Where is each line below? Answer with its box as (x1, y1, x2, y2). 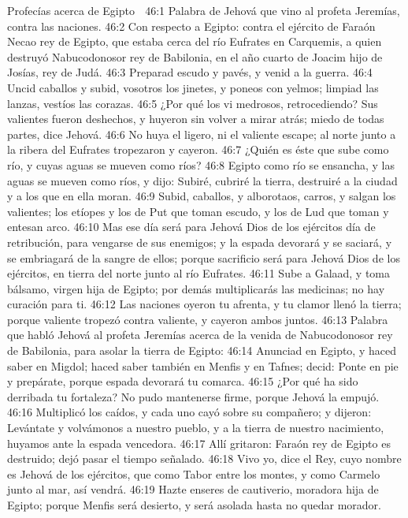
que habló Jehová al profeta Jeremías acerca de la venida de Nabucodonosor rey (7, 326, 393, 343)
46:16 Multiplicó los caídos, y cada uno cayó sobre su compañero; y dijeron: (7, 404, 372, 420)
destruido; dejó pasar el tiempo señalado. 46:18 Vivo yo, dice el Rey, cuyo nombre (7, 450, 402, 467)
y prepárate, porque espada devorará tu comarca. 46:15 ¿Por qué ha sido (7, 373, 358, 389)
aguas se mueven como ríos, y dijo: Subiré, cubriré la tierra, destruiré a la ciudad (7, 172, 398, 188)
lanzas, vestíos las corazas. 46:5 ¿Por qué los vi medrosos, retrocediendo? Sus (7, 95, 378, 111)
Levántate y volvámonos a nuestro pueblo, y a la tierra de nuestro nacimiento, (7, 419, 384, 436)
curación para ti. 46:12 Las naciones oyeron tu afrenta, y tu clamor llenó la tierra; (7, 296, 402, 312)
